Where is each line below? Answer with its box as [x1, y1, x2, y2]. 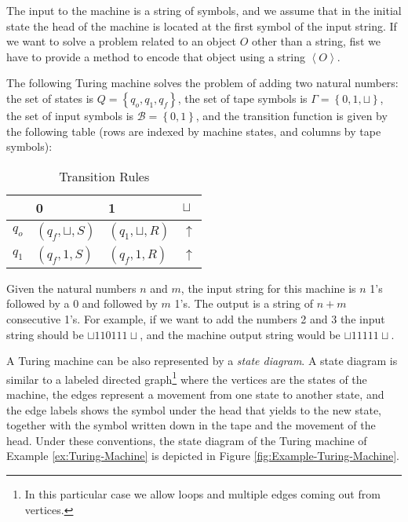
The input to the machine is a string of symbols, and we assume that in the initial [6, 2, 402, 18]
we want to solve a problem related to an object [6, 33, 236, 49]
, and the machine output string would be [140, 326, 341, 342]
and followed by [82, 295, 158, 312]
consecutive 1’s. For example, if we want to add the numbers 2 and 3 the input [6, 310, 385, 327]
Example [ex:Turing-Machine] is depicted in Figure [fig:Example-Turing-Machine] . [6, 447, 400, 464]
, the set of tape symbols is [177, 89, 308, 106]
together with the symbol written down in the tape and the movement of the [6, 417, 376, 433]
